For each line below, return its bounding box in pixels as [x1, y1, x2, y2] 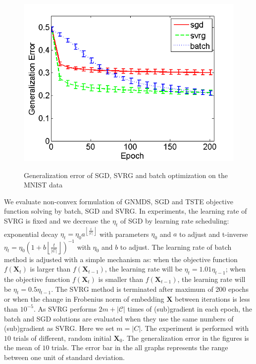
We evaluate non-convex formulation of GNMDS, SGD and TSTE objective [4, 196, 233, 206]
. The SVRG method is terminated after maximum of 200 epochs [51, 283, 249, 294]
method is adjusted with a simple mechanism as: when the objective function [4, 254, 238, 264]
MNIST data [24, 180, 63, 190]
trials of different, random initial [13, 332, 111, 343]
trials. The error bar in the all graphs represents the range [51, 342, 228, 353]
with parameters [99, 228, 149, 239]
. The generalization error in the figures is [122, 332, 249, 343]
